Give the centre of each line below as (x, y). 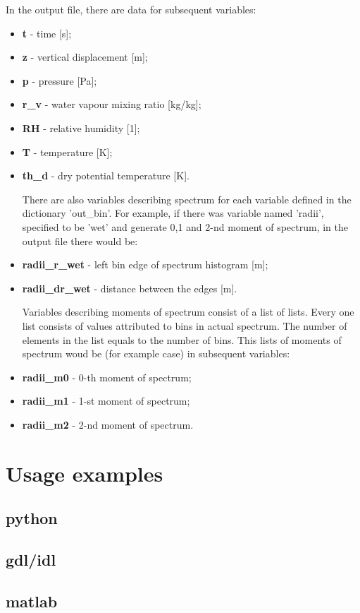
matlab (32, 601)
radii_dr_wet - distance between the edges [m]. (130, 288)
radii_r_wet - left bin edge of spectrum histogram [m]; (145, 264)
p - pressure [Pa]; (60, 80)
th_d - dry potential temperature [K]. (106, 175)
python (32, 518)
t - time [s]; (47, 33)
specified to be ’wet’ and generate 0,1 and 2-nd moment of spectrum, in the (185, 226)
